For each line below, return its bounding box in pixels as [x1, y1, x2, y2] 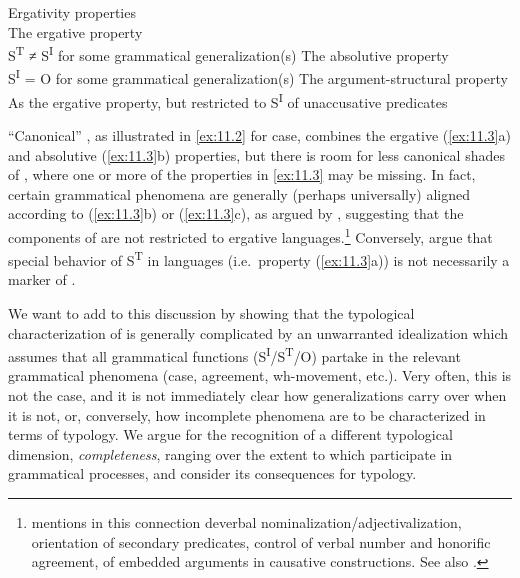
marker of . [8, 269, 76, 290]
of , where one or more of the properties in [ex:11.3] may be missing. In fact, [8, 164, 476, 185]
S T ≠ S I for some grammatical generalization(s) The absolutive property [8, 42, 449, 65]
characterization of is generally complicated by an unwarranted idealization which [8, 322, 509, 343]
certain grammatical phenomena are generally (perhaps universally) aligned [8, 183, 471, 204]
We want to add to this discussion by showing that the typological [8, 303, 415, 323]
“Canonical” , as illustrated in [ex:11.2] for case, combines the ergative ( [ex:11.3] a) [8, 124, 511, 145]
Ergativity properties [8, 2, 136, 22]
